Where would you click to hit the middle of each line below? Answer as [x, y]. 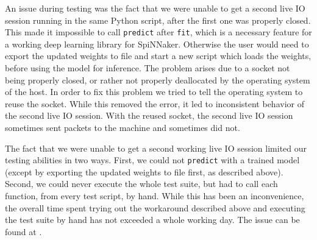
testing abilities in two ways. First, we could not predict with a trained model [152, 160]
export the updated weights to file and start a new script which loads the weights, [158, 56]
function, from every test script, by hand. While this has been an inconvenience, [155, 196]
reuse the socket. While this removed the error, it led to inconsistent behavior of [155, 103]
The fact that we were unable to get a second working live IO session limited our [156, 148]
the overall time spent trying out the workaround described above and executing [155, 207]
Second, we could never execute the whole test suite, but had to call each [141, 184]
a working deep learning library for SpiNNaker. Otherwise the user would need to [157, 44]
